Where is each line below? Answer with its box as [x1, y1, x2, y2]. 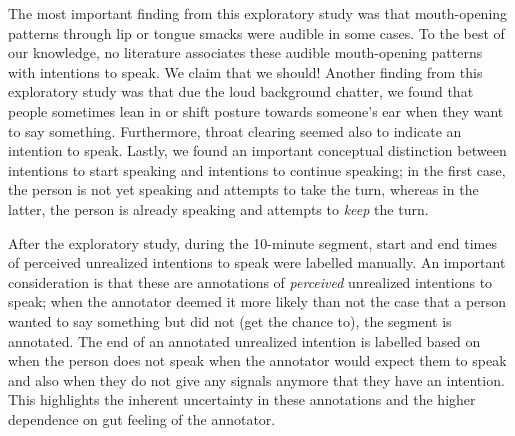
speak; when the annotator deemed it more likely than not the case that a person [8, 291, 507, 312]
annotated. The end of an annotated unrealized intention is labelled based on [8, 330, 481, 351]
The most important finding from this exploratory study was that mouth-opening [8, 3, 508, 23]
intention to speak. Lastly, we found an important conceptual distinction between [8, 140, 507, 161]
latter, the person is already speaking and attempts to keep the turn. [8, 198, 429, 219]
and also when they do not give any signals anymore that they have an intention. [8, 369, 505, 390]
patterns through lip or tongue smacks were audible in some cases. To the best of [8, 22, 505, 43]
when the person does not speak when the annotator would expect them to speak [8, 350, 507, 371]
